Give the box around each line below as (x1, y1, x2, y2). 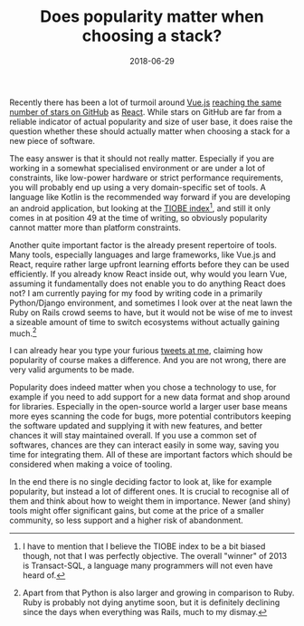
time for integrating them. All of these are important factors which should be (9, 449, 293, 460)
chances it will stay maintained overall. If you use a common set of (9, 430, 258, 441)
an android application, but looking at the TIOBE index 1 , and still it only (9, 201, 271, 214)
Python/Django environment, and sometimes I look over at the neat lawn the (9, 297, 292, 308)
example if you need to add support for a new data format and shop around (9, 391, 290, 402)
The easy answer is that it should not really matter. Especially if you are (9, 152, 274, 164)
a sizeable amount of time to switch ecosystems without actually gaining (9, 316, 280, 327)
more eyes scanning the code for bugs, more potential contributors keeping (9, 410, 291, 422)
